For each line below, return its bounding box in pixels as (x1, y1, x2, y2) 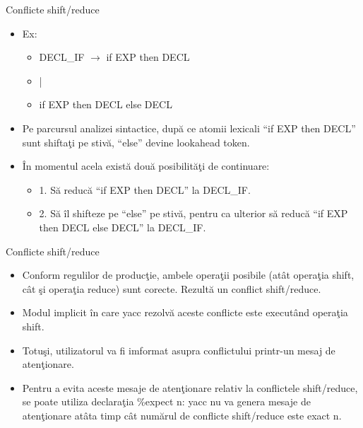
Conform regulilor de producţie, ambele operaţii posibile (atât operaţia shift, (22, 267, 355, 282)
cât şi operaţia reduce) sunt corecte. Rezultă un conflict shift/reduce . (22, 281, 321, 296)
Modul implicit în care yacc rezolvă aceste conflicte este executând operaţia (22, 305, 348, 320)
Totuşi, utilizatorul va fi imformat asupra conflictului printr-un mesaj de (22, 342, 335, 357)
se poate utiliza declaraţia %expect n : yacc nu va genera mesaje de (22, 394, 311, 409)
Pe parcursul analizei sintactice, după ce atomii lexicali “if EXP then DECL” (22, 120, 356, 135)
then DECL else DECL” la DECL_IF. (39, 219, 206, 234)
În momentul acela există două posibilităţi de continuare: (22, 158, 270, 173)
